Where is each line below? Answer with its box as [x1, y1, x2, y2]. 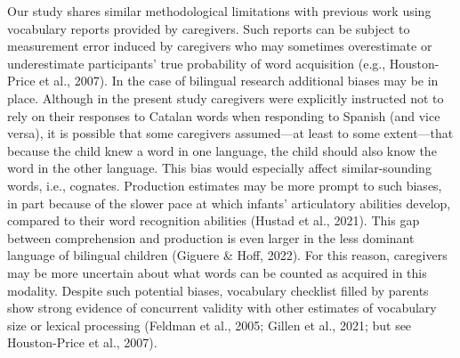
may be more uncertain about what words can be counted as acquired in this [7, 263, 427, 281]
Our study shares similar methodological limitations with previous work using [7, 2, 432, 20]
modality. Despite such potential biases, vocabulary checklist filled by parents [7, 281, 429, 299]
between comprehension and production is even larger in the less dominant [7, 228, 415, 247]
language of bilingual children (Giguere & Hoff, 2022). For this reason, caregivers [7, 246, 448, 264]
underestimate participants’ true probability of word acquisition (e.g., [7, 53, 386, 72]
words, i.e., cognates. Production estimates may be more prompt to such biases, [7, 175, 442, 194]
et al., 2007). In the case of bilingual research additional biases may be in [39, 71, 439, 90]
